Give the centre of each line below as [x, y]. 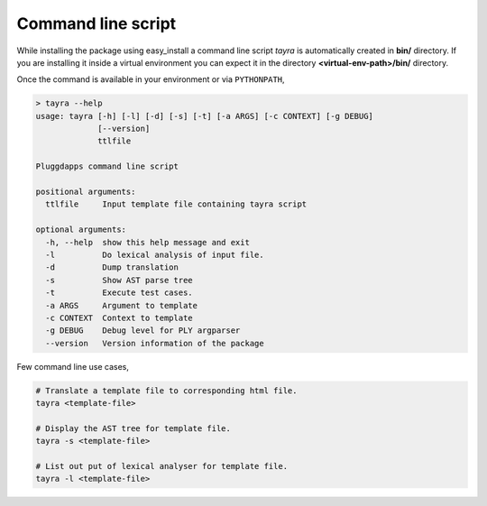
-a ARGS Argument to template [122, 305]
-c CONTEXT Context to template [119, 317]
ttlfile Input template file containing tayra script [176, 204]
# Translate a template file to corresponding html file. [166, 391]
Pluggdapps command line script [107, 166]
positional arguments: [86, 192]
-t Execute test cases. [119, 293]
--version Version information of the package [155, 343]
